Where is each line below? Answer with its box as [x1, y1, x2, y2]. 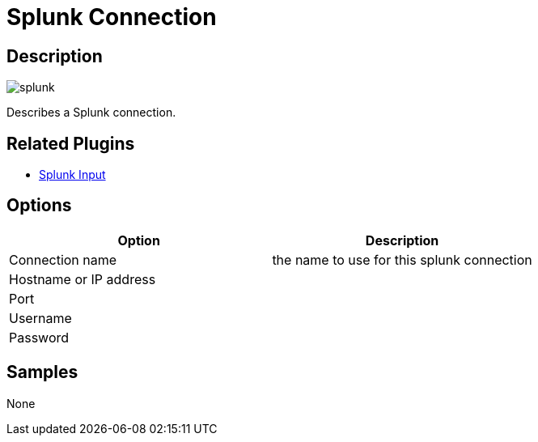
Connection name [9, 251, 117, 268]
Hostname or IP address [9, 270, 156, 287]
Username [9, 309, 72, 326]
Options [6, 195, 72, 216]
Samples [6, 362, 78, 383]
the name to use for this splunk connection [272, 251, 532, 268]
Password [9, 329, 70, 346]
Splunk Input [39, 168, 106, 182]
